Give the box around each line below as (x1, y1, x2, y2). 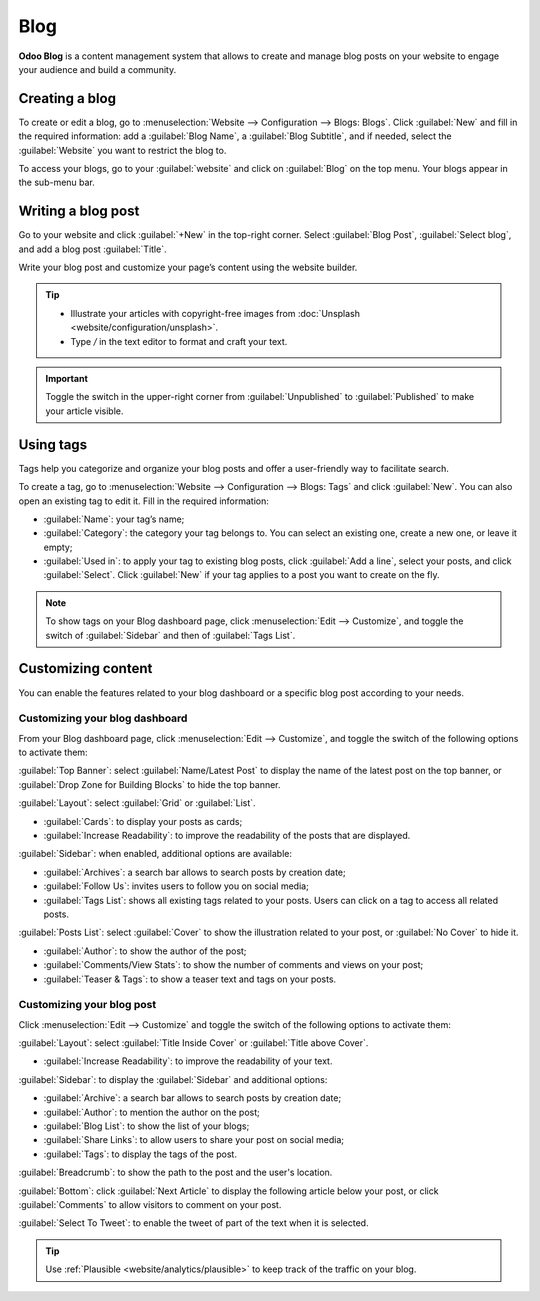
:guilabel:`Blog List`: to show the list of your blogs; (43, 1120, 250, 1132)
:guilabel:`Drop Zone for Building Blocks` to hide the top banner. (18, 778, 281, 790)
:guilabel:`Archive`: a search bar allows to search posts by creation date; (43, 1092, 342, 1104)
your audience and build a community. (18, 63, 177, 75)
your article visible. (45, 405, 124, 417)
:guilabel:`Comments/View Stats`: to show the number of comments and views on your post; (43, 959, 424, 971)
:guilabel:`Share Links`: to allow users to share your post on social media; (43, 1134, 345, 1146)
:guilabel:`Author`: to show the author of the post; (43, 945, 247, 957)
